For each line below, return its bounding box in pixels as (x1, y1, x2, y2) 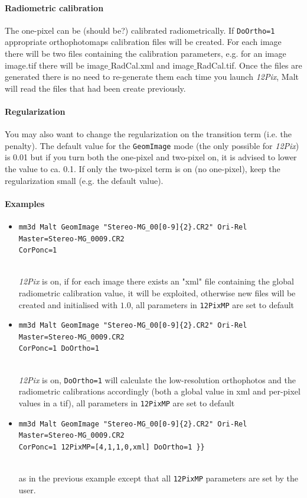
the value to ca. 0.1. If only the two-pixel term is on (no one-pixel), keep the (5, 163, 280, 175)
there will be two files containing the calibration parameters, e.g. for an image (5, 47, 286, 60)
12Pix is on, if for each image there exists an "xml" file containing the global (18, 275, 294, 287)
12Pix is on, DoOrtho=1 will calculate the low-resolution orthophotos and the (18, 373, 296, 386)
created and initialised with (18, 298, 118, 311)
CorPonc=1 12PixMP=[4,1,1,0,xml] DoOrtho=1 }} (18, 442, 205, 451)
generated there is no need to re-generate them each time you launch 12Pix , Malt (5, 70, 299, 83)
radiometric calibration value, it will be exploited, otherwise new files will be (18, 287, 296, 299)
